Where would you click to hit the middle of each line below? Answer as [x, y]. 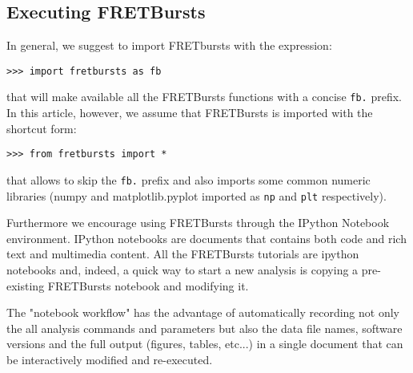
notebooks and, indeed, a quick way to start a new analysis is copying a [182, 270]
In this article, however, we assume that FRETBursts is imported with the [190, 113]
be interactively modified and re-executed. [110, 360]
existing [26, 285]
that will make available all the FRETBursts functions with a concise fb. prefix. [204, 97]
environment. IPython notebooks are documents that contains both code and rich [206, 238]
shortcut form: [42, 128]
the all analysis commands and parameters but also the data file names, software [204, 328]
